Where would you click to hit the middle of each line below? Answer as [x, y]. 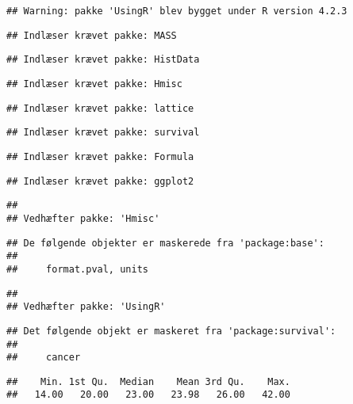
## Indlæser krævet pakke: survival [103, 133]
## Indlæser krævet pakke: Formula [100, 156]
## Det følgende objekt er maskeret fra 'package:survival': [171, 331]
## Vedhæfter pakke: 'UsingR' [86, 307]
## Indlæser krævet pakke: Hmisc [94, 84]
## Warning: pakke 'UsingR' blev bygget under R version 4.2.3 [177, 11]
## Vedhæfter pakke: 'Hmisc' [83, 218]
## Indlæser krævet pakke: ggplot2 [100, 181]
